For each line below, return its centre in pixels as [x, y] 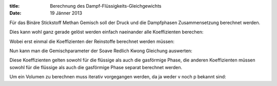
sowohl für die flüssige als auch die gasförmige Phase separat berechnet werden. [96, 67]
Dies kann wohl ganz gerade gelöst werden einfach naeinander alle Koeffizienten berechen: [106, 32]
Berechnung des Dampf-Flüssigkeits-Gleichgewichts [106, 6]
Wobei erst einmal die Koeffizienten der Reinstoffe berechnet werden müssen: [92, 41]
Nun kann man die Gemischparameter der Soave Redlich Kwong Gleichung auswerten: [101, 51]
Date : [15, 13]
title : [15, 6]
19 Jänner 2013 [66, 13]
